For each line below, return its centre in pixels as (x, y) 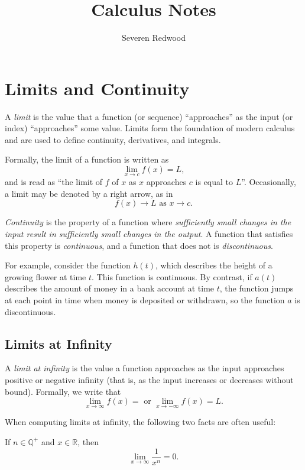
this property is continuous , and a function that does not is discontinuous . (139, 245)
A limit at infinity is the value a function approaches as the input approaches (145, 368)
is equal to (214, 182)
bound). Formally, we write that (63, 391)
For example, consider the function (68, 265)
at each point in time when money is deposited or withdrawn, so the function (145, 300)
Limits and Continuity (97, 88)
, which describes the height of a (214, 265)
